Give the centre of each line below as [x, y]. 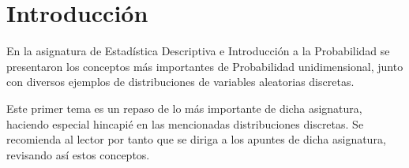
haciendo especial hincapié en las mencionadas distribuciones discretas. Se [185, 123]
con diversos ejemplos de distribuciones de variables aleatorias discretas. [180, 82]
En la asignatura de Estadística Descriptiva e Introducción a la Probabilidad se [198, 51]
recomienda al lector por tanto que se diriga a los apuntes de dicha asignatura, [196, 139]
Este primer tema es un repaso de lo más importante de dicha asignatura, [184, 108]
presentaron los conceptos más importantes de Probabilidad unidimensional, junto [205, 66]
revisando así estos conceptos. [78, 154]
